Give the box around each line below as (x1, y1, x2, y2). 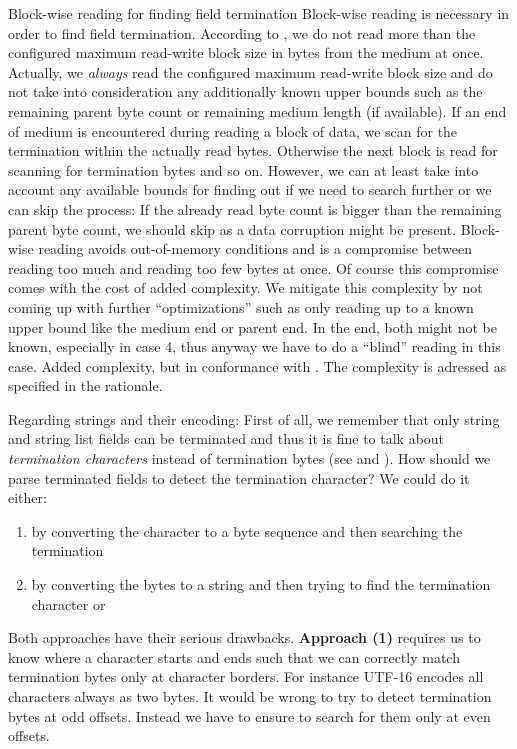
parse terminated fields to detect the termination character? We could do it (8, 467, 470, 488)
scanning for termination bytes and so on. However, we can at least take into (8, 159, 479, 180)
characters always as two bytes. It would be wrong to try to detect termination (8, 686, 492, 706)
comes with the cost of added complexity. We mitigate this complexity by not (8, 277, 483, 298)
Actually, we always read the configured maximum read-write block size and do (8, 61, 493, 82)
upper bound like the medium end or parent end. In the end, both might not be (8, 316, 498, 337)
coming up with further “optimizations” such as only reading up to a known (8, 296, 474, 317)
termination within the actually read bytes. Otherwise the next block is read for (8, 140, 498, 161)
